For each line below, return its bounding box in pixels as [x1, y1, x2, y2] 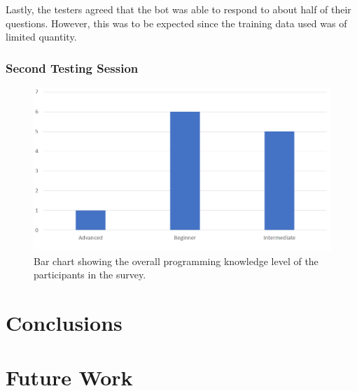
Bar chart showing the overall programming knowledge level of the [34, 253, 318, 268]
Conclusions [6, 308, 122, 336]
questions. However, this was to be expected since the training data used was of [6, 15, 347, 30]
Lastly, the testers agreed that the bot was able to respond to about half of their [6, 2, 351, 16]
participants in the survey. [34, 267, 146, 282]
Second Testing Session [6, 59, 139, 76]
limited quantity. [6, 29, 77, 44]
